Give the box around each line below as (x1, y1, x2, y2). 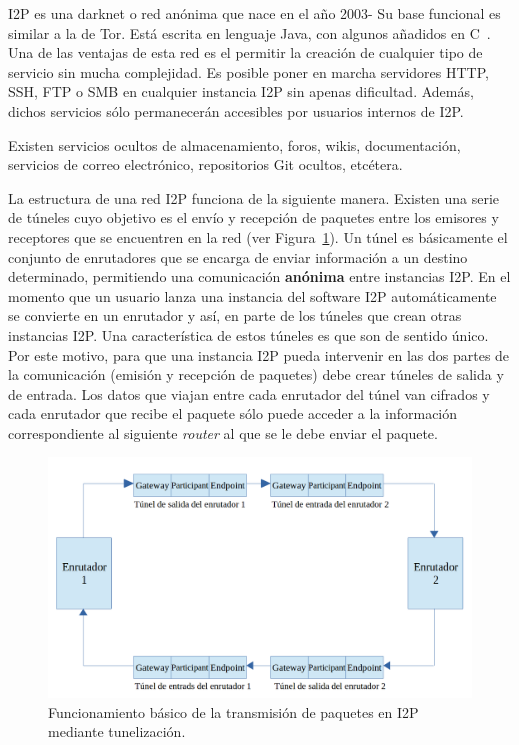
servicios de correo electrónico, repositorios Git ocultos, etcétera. (8, 154, 403, 175)
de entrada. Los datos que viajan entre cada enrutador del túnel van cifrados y (8, 383, 490, 404)
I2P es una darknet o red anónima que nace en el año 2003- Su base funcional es (8, 3, 501, 23)
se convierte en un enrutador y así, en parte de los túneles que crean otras (8, 305, 462, 326)
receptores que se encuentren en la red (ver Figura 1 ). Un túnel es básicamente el (8, 226, 508, 247)
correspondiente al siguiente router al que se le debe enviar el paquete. (8, 422, 438, 443)
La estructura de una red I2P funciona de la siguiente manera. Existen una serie (8, 187, 500, 208)
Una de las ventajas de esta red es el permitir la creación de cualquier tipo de (8, 42, 483, 63)
